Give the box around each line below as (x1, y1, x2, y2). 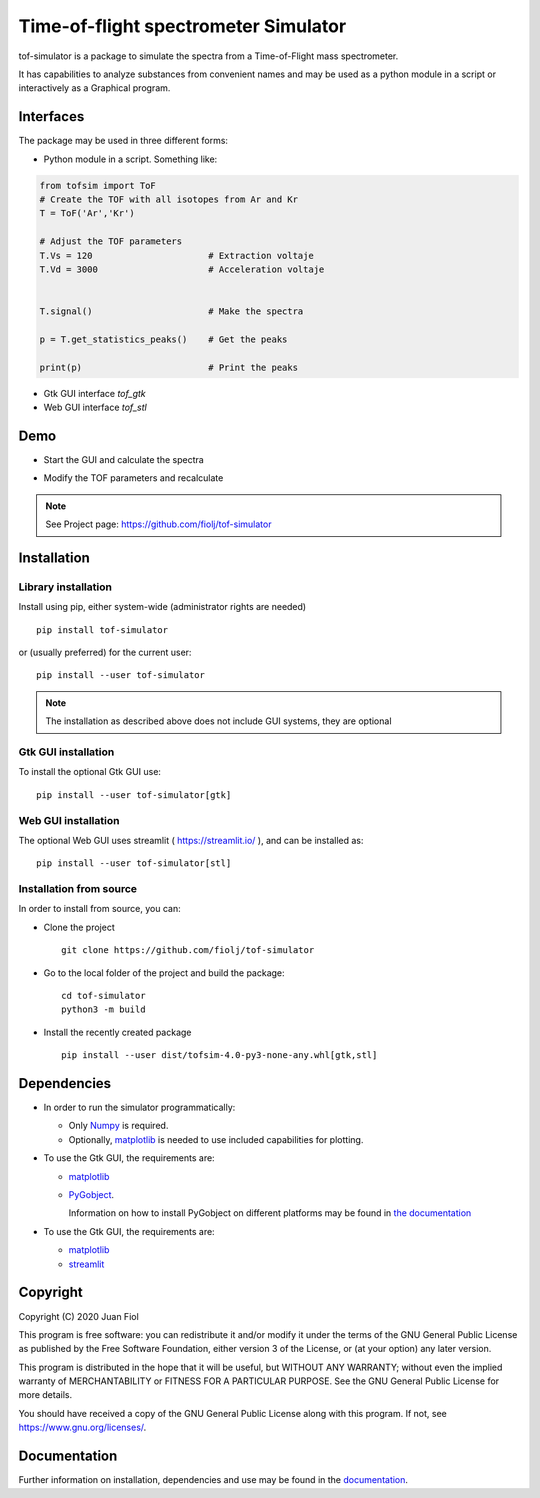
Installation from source (18, 882, 138, 896)
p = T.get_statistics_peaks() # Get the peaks (39, 333, 288, 345)
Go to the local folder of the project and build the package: (43, 966, 285, 979)
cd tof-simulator (61, 990, 146, 1002)
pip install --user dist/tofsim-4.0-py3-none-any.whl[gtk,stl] (61, 1050, 378, 1061)
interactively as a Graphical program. (18, 82, 171, 94)
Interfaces (18, 108, 85, 125)
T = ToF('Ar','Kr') (39, 208, 135, 219)
